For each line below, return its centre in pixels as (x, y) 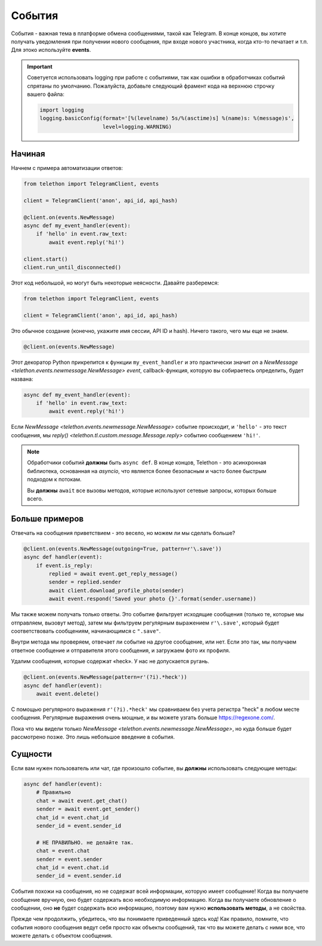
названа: (22, 379)
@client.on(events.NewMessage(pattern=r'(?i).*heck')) (105, 677)
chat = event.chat (63, 851)
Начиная (28, 154)
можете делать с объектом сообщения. (62, 936)
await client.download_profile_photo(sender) (116, 590)
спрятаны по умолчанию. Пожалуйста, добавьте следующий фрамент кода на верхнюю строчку (151, 86)
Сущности (32, 754)
